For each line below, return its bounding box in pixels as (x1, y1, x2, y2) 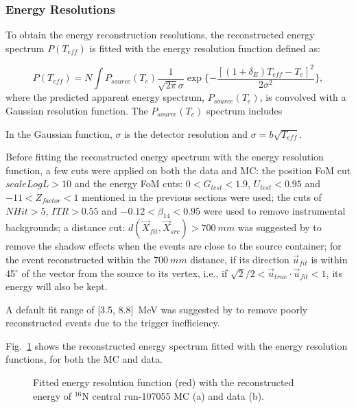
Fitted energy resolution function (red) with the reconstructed (33, 375, 294, 389)
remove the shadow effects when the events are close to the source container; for (5, 239, 342, 253)
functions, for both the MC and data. (5, 352, 163, 366)
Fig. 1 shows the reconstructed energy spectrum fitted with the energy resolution (5, 338, 348, 352)
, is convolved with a (259, 90, 346, 104)
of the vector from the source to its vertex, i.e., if (21, 265, 228, 280)
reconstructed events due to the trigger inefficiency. (5, 315, 220, 330)
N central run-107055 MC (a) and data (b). (82, 388, 265, 403)
